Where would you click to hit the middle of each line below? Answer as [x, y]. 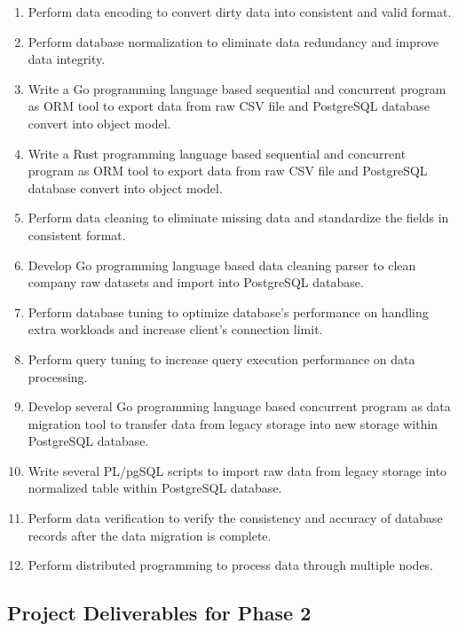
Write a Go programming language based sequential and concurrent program [237, 88]
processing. [58, 376]
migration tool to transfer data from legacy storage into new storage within [233, 423]
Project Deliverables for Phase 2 [159, 613]
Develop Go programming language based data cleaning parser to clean [222, 265]
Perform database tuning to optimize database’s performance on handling [228, 312]
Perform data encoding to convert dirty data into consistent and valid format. [240, 12]
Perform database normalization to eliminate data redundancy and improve [233, 41]
